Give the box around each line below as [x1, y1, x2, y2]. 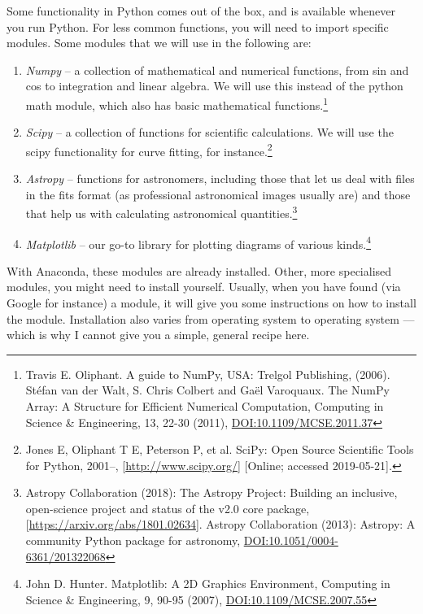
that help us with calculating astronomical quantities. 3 [25, 202, 298, 221]
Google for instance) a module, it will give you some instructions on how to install [7, 294, 416, 311]
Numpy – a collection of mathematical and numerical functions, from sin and [25, 61, 409, 78]
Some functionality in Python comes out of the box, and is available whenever [7, 2, 395, 19]
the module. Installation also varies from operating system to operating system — [7, 310, 415, 327]
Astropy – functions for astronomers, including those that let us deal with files [25, 170, 415, 187]
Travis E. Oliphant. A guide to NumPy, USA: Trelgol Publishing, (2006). [25, 365, 390, 382]
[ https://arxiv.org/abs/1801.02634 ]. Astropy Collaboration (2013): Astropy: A [25, 516, 416, 533]
